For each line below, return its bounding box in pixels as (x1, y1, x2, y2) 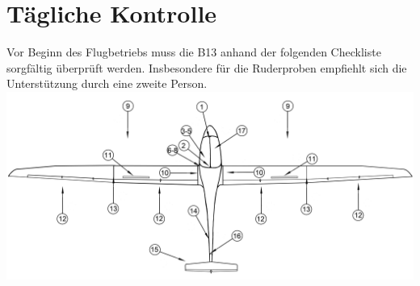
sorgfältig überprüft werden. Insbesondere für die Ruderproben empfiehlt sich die (6, 59, 407, 76)
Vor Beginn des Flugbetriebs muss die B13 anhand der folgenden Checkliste (6, 44, 381, 60)
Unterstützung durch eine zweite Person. (6, 75, 208, 92)
